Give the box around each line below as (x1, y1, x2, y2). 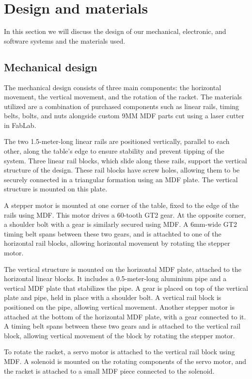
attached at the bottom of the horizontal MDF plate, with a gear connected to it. (4, 311, 246, 321)
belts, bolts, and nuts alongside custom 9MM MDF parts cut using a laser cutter (4, 111, 244, 121)
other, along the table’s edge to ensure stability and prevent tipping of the (4, 146, 224, 156)
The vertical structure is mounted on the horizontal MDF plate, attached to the (4, 264, 241, 274)
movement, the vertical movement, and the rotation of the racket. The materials (4, 92, 242, 102)
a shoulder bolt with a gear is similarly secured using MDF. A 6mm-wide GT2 (4, 219, 237, 229)
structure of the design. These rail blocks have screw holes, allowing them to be (4, 165, 240, 175)
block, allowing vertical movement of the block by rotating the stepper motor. (4, 330, 235, 340)
